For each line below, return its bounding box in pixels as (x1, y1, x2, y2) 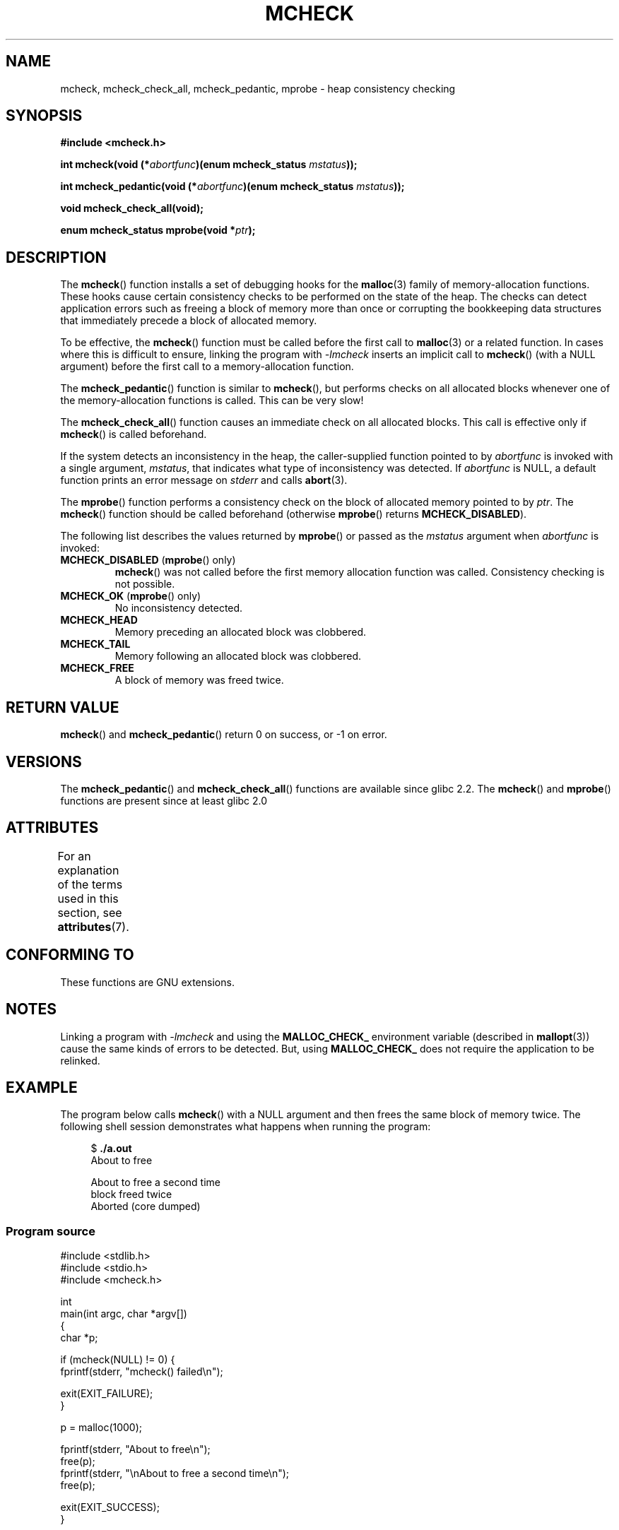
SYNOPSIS (6, 107, 83, 125)
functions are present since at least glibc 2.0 (60, 794, 268, 807)
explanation (57, 862, 119, 877)
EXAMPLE (6, 1078, 78, 1096)
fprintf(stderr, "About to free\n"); (60, 1443, 211, 1456)
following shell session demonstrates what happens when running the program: (60, 1120, 431, 1133)
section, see (57, 905, 122, 920)
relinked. (60, 1054, 100, 1067)
